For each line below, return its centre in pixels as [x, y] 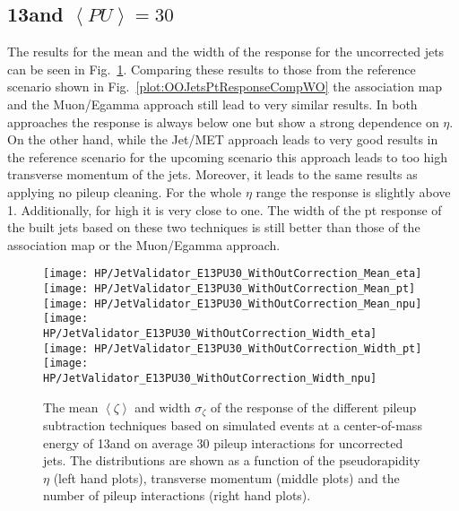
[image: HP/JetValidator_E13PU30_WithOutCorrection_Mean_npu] [233, 303]
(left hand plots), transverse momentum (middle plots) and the [226, 477]
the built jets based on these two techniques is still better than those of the [214, 227]
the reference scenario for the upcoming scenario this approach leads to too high [227, 156]
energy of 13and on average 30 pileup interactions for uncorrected [223, 442]
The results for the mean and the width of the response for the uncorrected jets [226, 52]
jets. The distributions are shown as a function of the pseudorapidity [232, 460]
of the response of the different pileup [313, 407]
